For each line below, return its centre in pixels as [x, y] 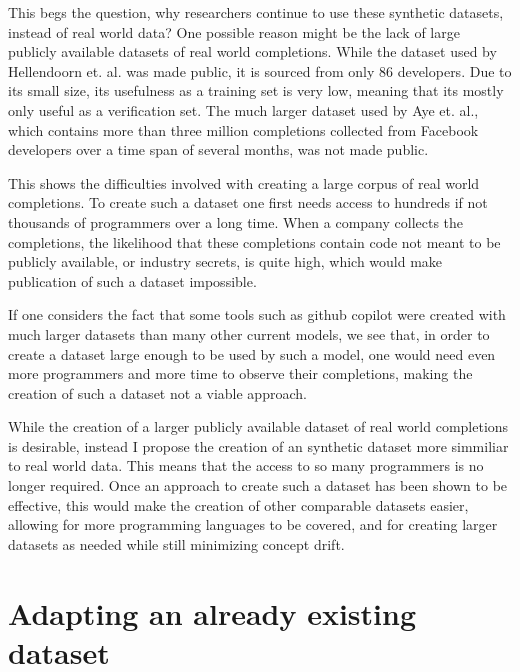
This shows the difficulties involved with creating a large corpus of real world [244, 182]
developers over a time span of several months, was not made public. [218, 149]
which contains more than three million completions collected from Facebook [243, 129]
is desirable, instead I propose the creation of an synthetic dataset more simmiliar [258, 445]
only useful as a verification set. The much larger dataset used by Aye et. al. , [243, 109]
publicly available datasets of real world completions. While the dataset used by [252, 51]
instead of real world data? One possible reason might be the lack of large [234, 31]
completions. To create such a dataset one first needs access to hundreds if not [248, 202]
